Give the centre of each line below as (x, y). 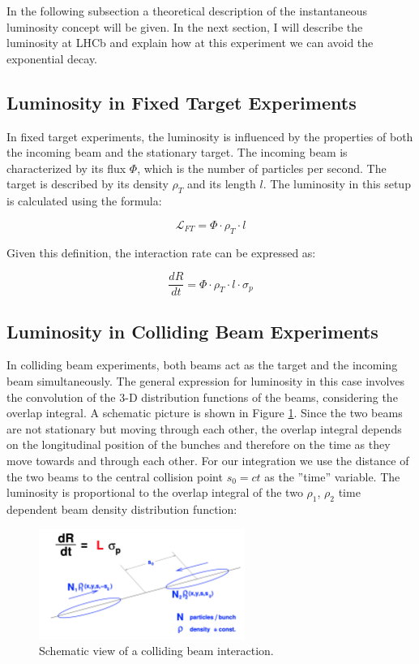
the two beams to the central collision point (115, 476)
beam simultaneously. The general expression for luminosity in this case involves (206, 381)
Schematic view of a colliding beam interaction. (156, 651)
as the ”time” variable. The (332, 476)
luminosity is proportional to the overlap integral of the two (155, 492)
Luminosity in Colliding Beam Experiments (192, 331)
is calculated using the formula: (84, 201)
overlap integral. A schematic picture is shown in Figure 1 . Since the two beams (205, 413)
